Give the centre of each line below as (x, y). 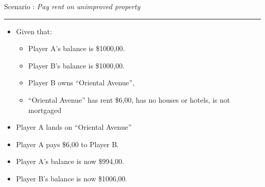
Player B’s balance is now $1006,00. (72, 178)
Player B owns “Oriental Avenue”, (81, 83)
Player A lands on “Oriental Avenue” (74, 127)
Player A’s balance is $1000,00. (76, 48)
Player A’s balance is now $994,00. (70, 161)
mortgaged (45, 110)
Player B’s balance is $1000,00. (76, 65)
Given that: (34, 31)
